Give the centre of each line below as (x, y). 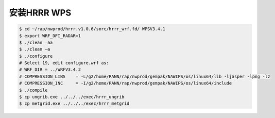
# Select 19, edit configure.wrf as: (64, 63)
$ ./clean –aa (36, 42)
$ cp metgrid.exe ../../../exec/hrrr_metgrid (74, 104)
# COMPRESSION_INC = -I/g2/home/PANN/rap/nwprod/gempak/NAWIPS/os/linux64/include (126, 83)
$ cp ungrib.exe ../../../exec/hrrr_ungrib (72, 97)
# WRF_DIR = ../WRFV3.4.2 (50, 70)
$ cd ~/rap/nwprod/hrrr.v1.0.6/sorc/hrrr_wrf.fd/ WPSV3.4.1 (92, 29)
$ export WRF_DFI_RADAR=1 (50, 36)
